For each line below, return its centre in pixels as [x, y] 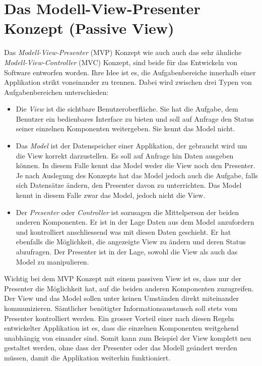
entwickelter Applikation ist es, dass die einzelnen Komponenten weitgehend [121, 328]
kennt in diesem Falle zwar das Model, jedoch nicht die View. [111, 195]
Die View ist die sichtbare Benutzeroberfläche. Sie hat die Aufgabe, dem [127, 109]
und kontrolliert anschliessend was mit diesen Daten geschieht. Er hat [123, 231]
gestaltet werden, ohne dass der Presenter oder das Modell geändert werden [121, 348]
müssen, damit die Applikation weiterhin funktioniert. [87, 357]
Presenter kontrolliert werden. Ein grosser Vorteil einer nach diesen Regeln [119, 318]
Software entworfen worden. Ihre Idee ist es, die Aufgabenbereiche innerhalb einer [130, 72]
